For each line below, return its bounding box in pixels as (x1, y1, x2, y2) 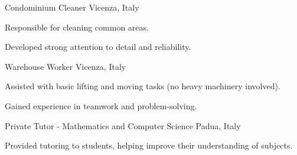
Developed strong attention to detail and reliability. (5, 41, 191, 53)
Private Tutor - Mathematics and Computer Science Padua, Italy (5, 119, 241, 132)
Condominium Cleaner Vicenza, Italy (5, 1, 139, 13)
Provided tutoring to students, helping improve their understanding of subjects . (5, 139, 293, 151)
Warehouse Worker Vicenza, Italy (5, 60, 126, 72)
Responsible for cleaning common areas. (5, 21, 149, 33)
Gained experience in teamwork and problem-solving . (5, 99, 197, 112)
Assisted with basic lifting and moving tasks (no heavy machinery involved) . (5, 80, 280, 92)
